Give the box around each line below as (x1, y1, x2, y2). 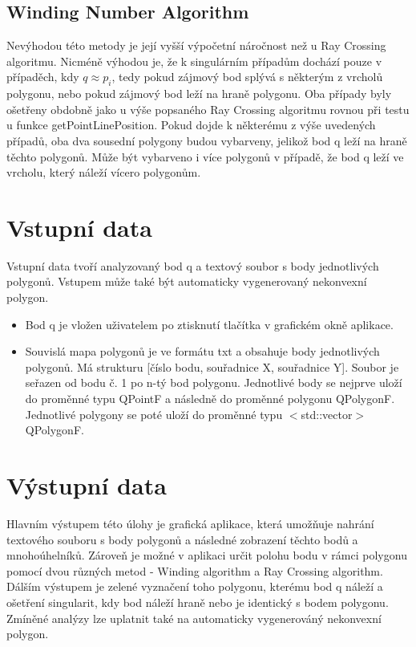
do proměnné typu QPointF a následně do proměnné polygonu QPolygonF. (25, 390, 395, 407)
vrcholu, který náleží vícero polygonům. (6, 164, 201, 181)
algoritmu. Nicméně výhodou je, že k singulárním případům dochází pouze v (6, 52, 382, 69)
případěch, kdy (6, 68, 79, 85)
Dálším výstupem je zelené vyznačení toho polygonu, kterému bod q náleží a (6, 578, 383, 595)
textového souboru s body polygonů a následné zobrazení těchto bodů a (6, 531, 358, 547)
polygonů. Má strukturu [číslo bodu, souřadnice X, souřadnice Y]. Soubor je (25, 358, 399, 375)
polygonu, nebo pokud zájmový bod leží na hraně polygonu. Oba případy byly (6, 85, 392, 102)
